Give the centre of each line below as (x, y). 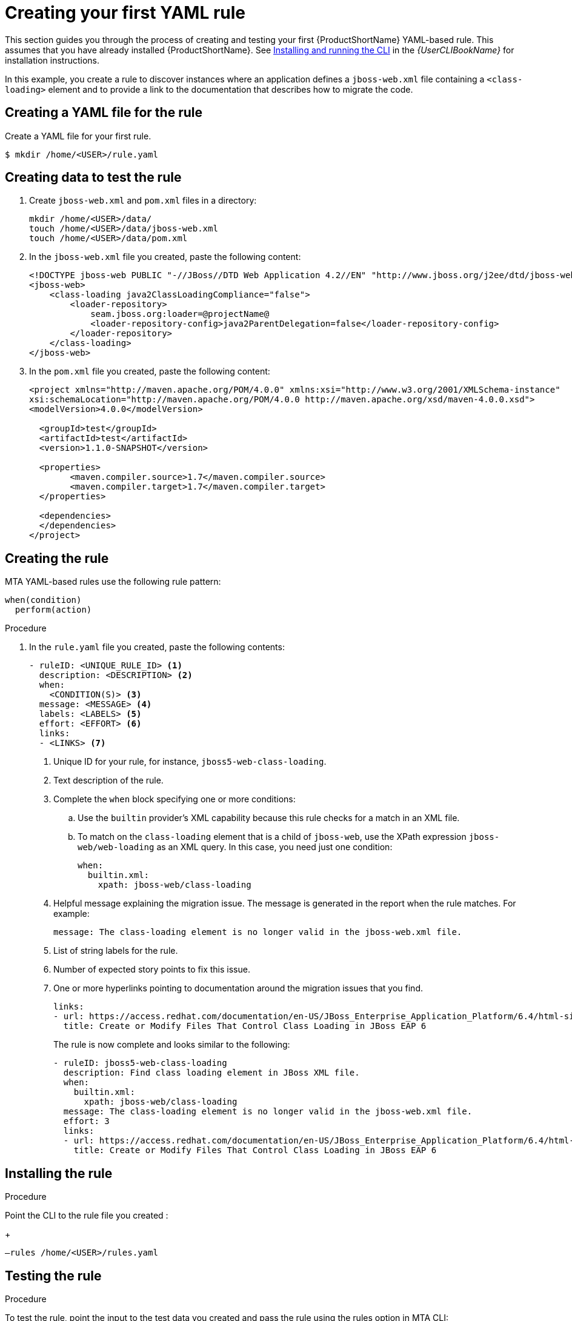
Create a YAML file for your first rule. (78, 136)
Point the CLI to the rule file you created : (87, 1216)
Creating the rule (57, 558)
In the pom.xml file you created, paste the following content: (150, 371)
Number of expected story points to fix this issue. (152, 970)
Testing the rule (53, 1276)
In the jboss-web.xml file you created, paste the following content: (165, 257)
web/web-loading (116, 847)
